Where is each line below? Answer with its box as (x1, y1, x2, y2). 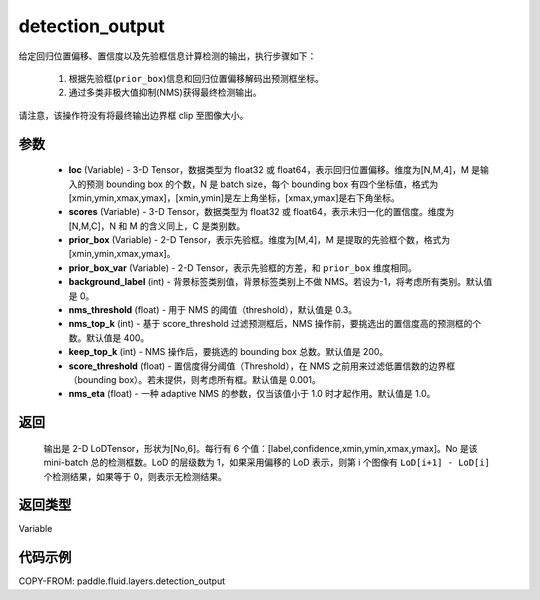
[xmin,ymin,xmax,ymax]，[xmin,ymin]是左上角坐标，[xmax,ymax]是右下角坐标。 (68, 191, 400, 204)
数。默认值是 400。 (68, 331, 150, 344)
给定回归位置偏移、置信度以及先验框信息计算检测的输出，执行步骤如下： (18, 50, 317, 62)
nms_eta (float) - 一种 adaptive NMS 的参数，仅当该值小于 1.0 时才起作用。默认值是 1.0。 (68, 388, 436, 400)
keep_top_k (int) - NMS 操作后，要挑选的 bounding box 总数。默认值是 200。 (68, 346, 389, 358)
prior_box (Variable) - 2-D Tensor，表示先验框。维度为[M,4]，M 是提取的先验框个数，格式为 (68, 234, 450, 246)
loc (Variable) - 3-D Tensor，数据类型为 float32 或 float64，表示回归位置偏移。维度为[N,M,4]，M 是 (68, 164, 480, 176)
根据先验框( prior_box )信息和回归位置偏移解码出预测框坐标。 (68, 72, 325, 84)
